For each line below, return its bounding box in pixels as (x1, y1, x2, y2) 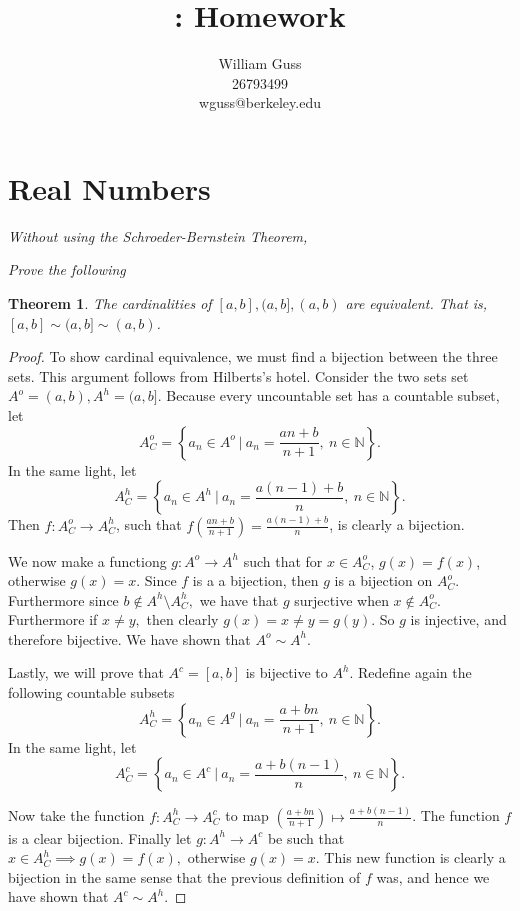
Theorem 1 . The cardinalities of (8, 293, 212, 314)
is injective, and (410, 609, 507, 630)
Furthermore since (8, 589, 119, 610)
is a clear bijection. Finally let (8, 827, 192, 848)
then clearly (146, 609, 219, 630)
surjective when (294, 589, 389, 610)
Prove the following (8, 259, 126, 280)
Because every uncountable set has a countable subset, (166, 385, 500, 406)
